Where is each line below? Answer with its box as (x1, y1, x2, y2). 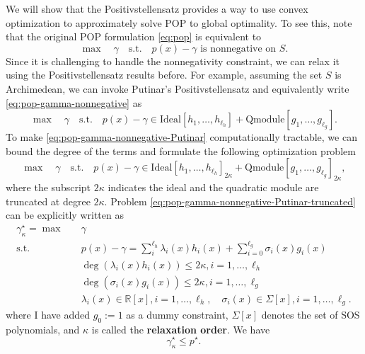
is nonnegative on (200, 43, 277, 54)
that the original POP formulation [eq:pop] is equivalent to (6, 29, 262, 44)
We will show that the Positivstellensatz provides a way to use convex (6, 1, 308, 16)
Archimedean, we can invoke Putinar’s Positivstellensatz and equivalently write (6, 81, 349, 96)
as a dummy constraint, (126, 307, 228, 322)
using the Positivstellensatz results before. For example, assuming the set (6, 67, 323, 82)
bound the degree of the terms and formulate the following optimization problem (6, 143, 356, 158)
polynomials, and (6, 321, 80, 336)
